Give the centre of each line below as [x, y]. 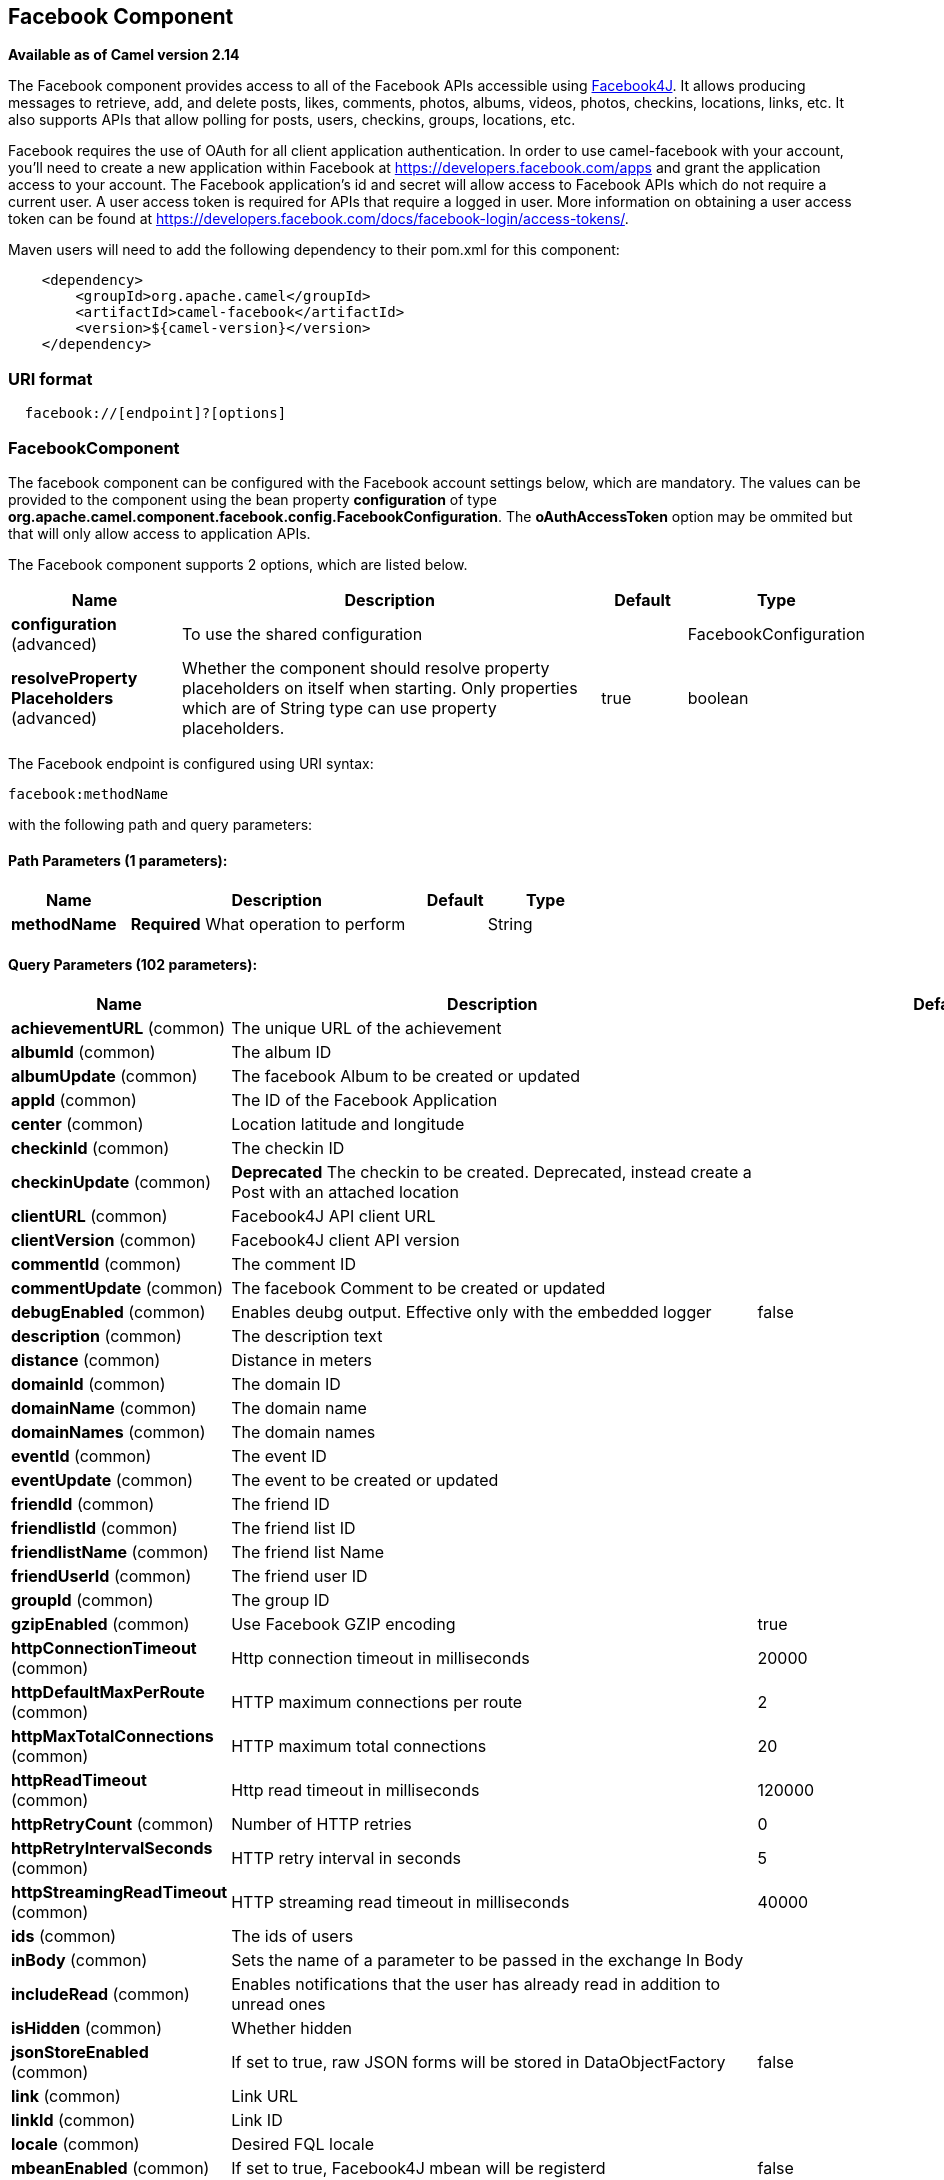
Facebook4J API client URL [333, 1216]
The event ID [279, 1456]
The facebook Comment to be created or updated [418, 1288]
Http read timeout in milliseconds [355, 1790]
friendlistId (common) [94, 1528]
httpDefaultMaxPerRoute [108, 1692]
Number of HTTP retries [321, 1824]
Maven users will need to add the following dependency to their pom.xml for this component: [314, 250]
